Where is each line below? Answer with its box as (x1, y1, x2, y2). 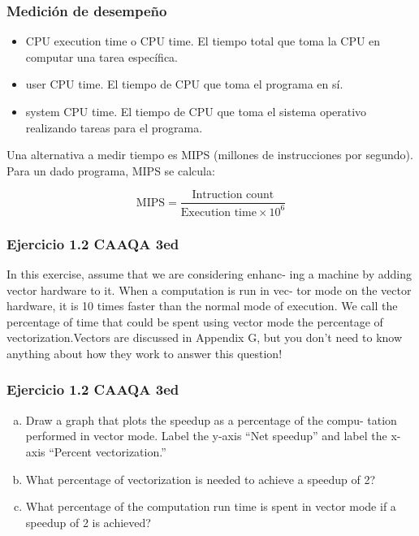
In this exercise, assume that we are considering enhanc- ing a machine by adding (6, 266, 413, 282)
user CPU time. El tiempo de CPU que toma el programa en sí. (25, 76, 343, 93)
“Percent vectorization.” (49, 443, 166, 460)
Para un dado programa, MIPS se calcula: (6, 162, 215, 179)
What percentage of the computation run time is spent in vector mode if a (25, 498, 396, 515)
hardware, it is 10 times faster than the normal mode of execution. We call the (6, 297, 398, 314)
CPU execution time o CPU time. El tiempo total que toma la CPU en (25, 32, 381, 50)
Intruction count (192, 189, 274, 201)
